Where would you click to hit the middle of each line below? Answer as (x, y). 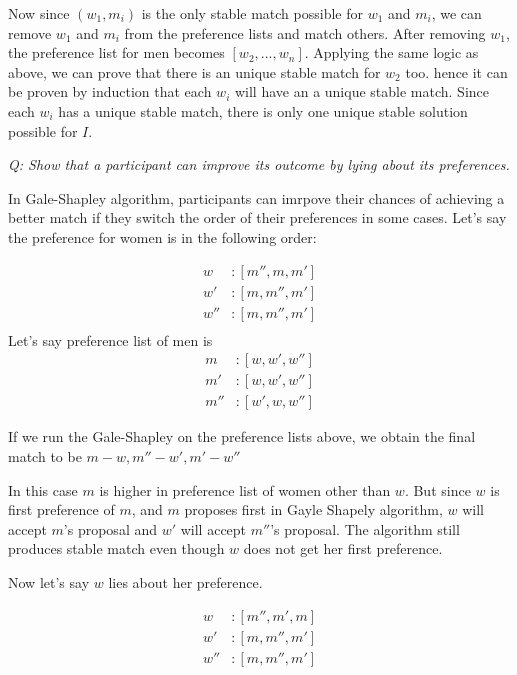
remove (30, 32)
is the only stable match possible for (252, 13)
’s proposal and (110, 528)
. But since (437, 489)
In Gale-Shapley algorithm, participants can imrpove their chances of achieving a (256, 197)
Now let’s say (49, 581)
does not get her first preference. (343, 548)
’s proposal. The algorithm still (365, 528)
